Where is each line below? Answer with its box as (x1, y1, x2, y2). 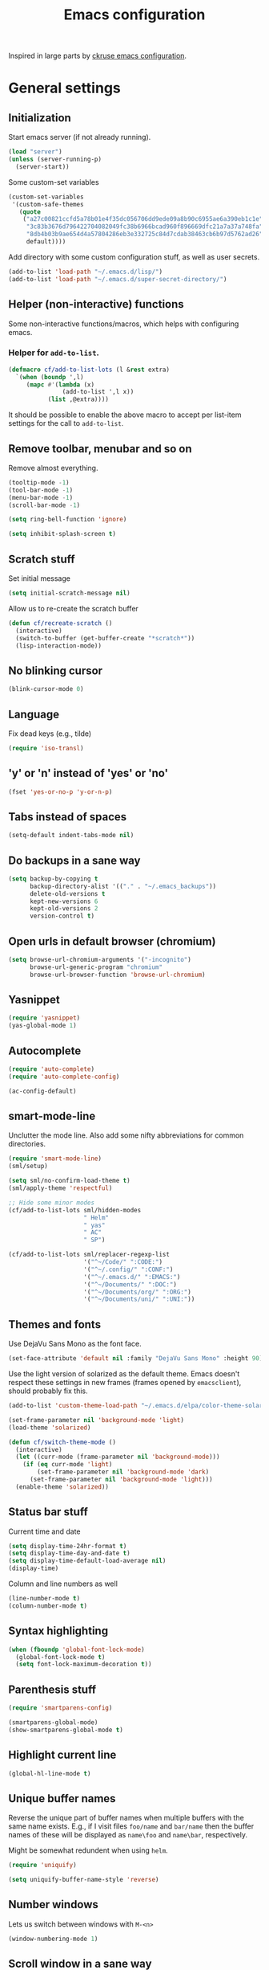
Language (8, 707, 60, 721)
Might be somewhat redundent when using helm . (8, 1845, 168, 1855)
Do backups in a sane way (8, 853, 141, 867)
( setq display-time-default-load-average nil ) (8, 1557, 167, 1565)
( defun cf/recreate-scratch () (8, 619, 113, 627)
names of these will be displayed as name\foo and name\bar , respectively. (8, 1830, 248, 1840)
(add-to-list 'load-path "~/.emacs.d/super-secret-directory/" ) (8, 275, 227, 283)
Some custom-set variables (8, 177, 99, 186)
